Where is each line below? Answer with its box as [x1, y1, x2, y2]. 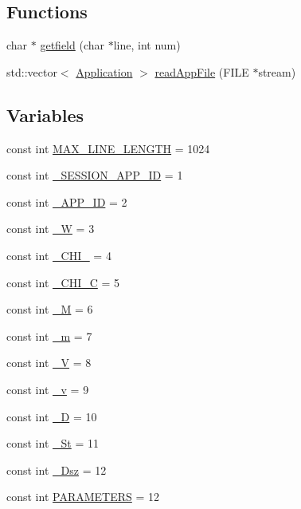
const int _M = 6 [6, 301, 93, 318]
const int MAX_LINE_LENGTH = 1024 [6, 140, 210, 156]
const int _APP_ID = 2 [6, 193, 127, 210]
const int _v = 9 [6, 381, 89, 397]
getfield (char [40, 37, 104, 53]
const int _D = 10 [6, 408, 97, 424]
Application [76, 63, 133, 80]
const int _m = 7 [6, 327, 92, 344]
